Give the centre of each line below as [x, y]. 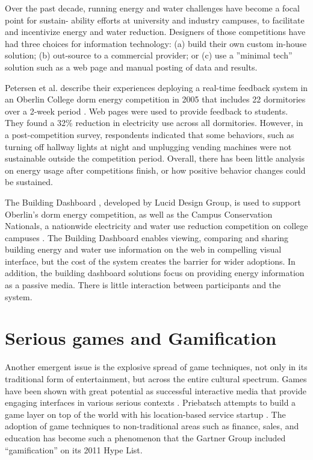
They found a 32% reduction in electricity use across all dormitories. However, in [154, 123]
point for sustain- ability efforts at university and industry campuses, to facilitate [155, 20]
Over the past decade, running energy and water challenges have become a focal [152, 8]
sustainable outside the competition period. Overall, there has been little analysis [155, 158]
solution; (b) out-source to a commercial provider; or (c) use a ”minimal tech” [149, 55]
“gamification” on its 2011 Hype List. [74, 449]
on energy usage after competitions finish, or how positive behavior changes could [155, 170]
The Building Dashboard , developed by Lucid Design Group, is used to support [153, 202]
